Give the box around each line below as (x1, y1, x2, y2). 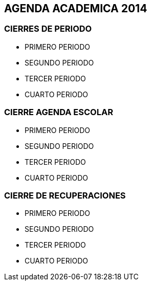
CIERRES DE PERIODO (4, 24, 92, 34)
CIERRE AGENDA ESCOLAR (4, 107, 113, 118)
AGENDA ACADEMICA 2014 (4, 2, 147, 15)
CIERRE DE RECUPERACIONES (4, 190, 126, 201)
